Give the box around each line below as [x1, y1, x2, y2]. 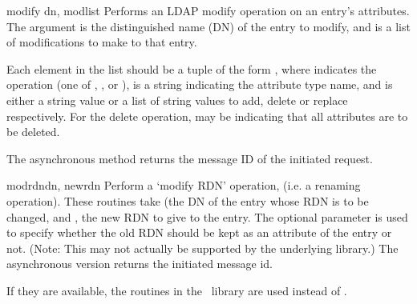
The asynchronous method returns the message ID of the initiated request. [6, 150, 373, 166]
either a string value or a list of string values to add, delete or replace [6, 91, 348, 108]
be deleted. [6, 123, 60, 140]
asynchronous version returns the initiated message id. [6, 255, 273, 272]
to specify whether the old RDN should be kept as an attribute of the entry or [6, 224, 392, 241]
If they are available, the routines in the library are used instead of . [6, 282, 347, 298]
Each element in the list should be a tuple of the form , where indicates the [6, 60, 377, 77]
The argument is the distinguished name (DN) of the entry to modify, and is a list [6, 18, 411, 34]
